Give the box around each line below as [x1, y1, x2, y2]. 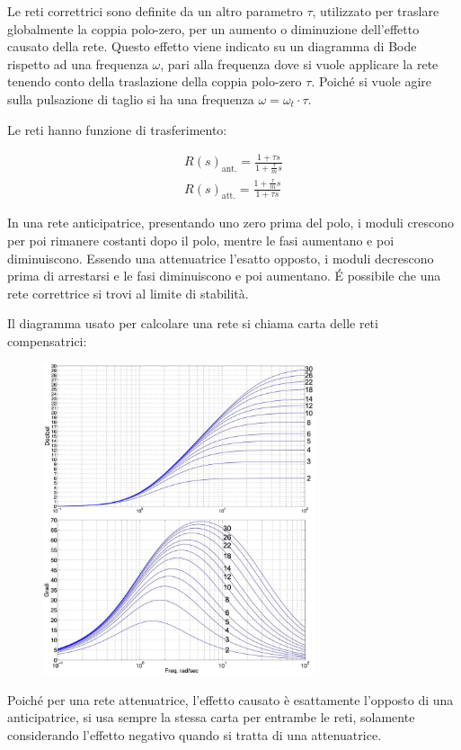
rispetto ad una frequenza [7, 54, 148, 73]
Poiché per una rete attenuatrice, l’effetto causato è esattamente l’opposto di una [7, 690, 454, 709]
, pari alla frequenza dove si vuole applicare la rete [160, 54, 439, 73]
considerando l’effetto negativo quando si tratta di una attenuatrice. [7, 725, 382, 744]
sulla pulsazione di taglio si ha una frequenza [7, 89, 254, 108]
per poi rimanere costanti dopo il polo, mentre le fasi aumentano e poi [7, 231, 395, 250]
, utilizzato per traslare [312, 2, 439, 20]
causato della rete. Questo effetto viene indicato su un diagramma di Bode [7, 37, 417, 56]
